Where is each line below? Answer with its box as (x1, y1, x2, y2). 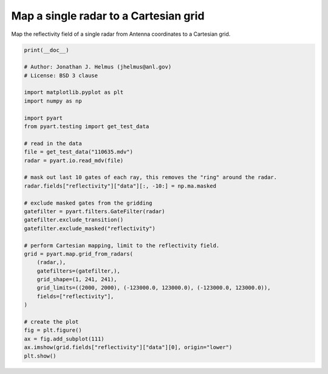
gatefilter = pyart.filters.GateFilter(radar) (24, 208, 165, 215)
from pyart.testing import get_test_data (24, 123, 149, 130)
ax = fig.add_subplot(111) (24, 335, 104, 342)
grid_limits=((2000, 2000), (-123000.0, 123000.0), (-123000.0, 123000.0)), (36, 284, 271, 291)
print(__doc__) (24, 46, 69, 53)
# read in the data (24, 140, 82, 147)
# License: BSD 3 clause (24, 72, 98, 79)
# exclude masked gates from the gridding (24, 199, 152, 206)
